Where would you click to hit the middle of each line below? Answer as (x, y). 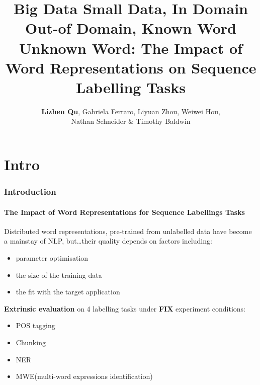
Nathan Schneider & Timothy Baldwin (131, 121)
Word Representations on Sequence (131, 67)
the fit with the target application (68, 292)
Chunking (31, 342)
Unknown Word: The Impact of (131, 48)
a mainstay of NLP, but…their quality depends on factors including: (108, 241)
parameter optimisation (52, 258)
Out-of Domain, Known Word (131, 28)
